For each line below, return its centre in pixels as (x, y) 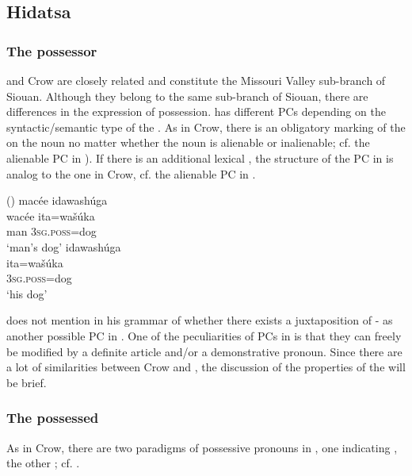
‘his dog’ (27, 293)
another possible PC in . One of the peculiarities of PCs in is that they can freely (204, 335)
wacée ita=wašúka (51, 215)
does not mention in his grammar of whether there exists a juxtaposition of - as (200, 320)
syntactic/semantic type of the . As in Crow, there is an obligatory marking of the (206, 127)
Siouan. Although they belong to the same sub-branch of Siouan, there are (187, 96)
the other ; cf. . (43, 463)
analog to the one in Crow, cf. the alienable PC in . (131, 173)
